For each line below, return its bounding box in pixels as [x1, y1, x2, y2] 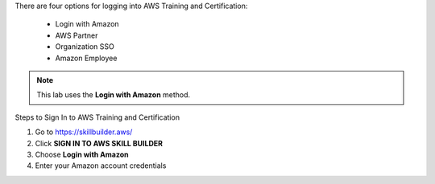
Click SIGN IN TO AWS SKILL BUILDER [35, 138, 164, 148]
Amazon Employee [55, 53, 118, 63]
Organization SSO [55, 42, 114, 51]
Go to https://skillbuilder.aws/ [35, 127, 133, 137]
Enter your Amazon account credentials [35, 161, 167, 170]
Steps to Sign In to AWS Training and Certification [14, 112, 180, 122]
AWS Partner [55, 31, 98, 40]
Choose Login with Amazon [35, 149, 129, 159]
